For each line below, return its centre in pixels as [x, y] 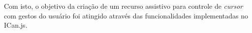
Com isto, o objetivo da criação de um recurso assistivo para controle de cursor [124, 6]
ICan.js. [16, 25]
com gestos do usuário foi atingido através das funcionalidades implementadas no [126, 15]
